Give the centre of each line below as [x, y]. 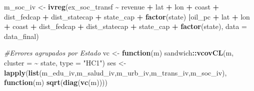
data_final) [21, 36]
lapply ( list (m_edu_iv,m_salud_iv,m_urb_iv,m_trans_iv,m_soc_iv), [115, 72]
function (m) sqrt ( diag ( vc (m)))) [56, 82]
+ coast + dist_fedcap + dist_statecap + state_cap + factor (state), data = [125, 26]
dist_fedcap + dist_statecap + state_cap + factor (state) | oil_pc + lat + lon [127, 16]
